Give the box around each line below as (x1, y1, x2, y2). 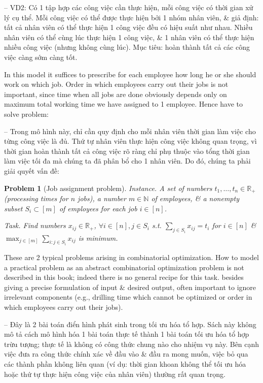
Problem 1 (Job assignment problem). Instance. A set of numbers (4, 182, 212, 193)
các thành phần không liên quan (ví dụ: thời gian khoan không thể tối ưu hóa (4, 358, 246, 369)
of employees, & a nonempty (151, 193, 239, 203)
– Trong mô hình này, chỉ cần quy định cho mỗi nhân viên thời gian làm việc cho (4, 125, 256, 136)
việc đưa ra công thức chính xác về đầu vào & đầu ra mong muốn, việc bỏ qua (4, 348, 248, 359)
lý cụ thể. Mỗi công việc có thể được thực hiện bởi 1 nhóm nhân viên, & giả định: (4, 12, 259, 22)
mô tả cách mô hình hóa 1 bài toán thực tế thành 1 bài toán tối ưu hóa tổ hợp (4, 329, 249, 339)
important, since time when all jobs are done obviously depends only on (4, 88, 227, 99)
